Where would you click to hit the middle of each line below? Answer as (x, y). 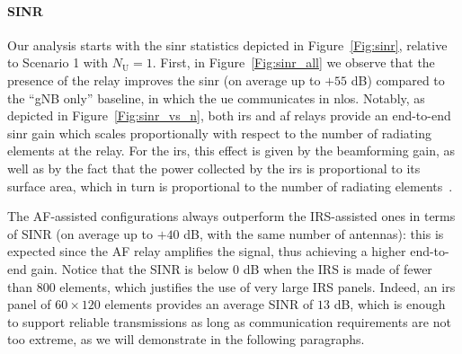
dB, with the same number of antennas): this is (314, 233)
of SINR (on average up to (80, 233)
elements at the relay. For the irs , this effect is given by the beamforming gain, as (231, 150)
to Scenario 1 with (58, 62)
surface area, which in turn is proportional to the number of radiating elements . (230, 186)
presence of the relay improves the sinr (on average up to (164, 80)
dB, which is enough (390, 304)
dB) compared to (398, 80)
